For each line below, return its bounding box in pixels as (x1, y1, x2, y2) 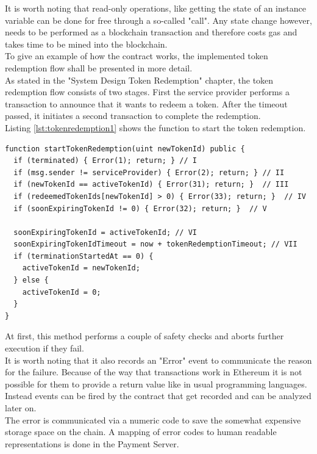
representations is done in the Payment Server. (5, 437, 179, 450)
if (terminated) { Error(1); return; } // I (13, 156, 197, 165)
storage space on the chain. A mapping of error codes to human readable (5, 425, 277, 438)
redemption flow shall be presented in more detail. (5, 61, 193, 74)
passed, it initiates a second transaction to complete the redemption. (5, 109, 261, 122)
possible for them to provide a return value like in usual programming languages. (5, 377, 307, 390)
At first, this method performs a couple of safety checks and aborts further (5, 330, 284, 342)
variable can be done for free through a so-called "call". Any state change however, (5, 13, 312, 26)
